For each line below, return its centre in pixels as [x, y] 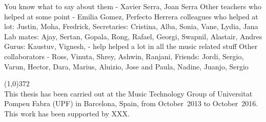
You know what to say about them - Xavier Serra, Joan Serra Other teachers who [133, 6]
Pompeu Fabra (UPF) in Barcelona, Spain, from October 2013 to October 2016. [131, 103]
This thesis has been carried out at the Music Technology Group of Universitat [128, 93]
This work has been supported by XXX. [67, 113]
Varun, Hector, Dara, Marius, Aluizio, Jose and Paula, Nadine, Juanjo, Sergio [126, 66]
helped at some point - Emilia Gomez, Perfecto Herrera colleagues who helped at [131, 16]
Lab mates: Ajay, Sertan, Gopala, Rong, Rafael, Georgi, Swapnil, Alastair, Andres [133, 36]
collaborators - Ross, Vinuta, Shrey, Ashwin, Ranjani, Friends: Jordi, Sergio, [124, 56]
